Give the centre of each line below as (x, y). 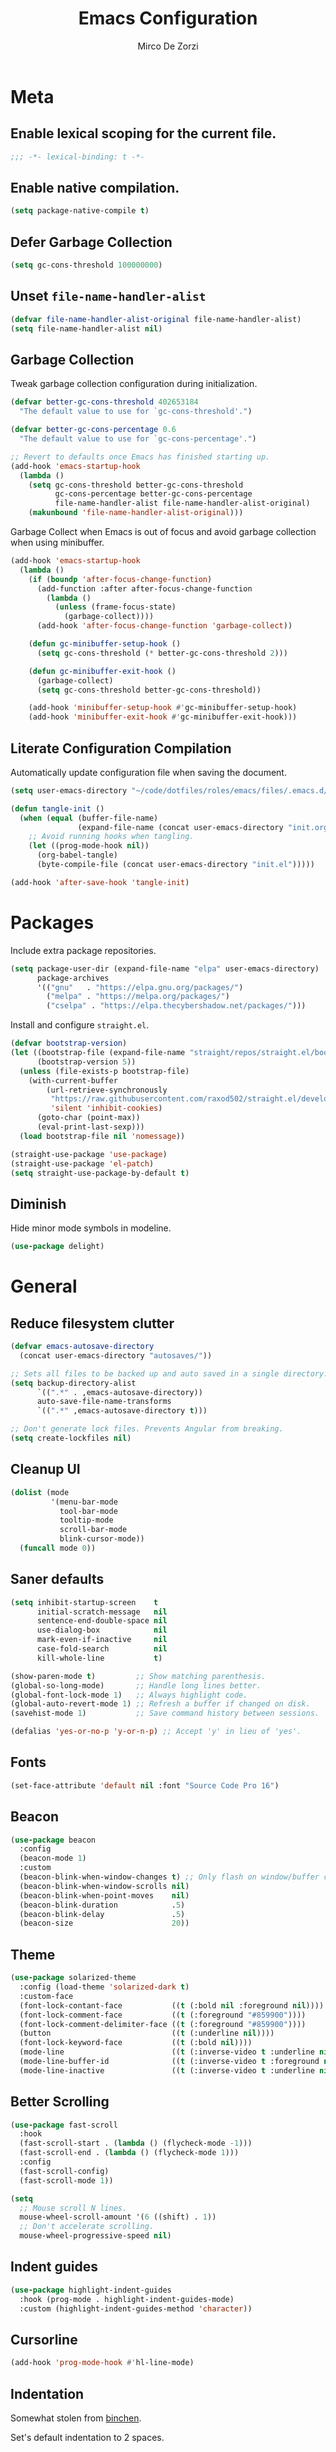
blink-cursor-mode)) (102, 1539)
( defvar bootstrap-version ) (69, 1043)
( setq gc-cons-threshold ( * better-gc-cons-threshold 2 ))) (162, 653)
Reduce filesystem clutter (92, 1323)
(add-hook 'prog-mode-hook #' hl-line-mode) (102, 2363)
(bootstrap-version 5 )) (86, 1062)
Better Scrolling (60, 2102)
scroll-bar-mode (93, 1530)
